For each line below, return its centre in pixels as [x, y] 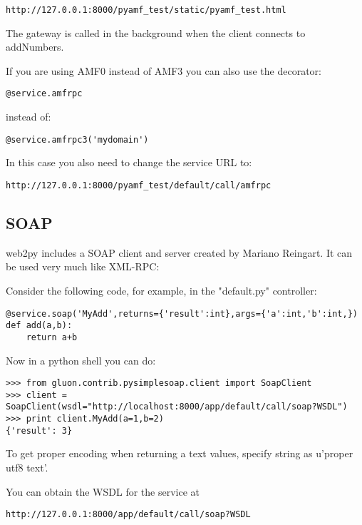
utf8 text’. [27, 468]
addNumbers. [35, 47]
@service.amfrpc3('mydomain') [77, 139]
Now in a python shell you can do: [81, 360]
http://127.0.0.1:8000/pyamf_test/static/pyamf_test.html [146, 10]
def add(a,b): [39, 326]
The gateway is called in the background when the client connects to [156, 32]
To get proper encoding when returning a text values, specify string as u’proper [180, 453]
